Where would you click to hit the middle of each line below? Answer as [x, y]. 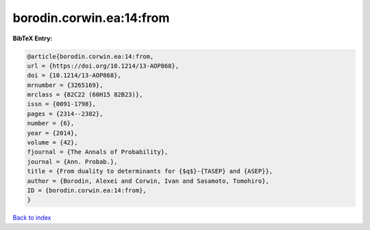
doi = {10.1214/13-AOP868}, [74, 76]
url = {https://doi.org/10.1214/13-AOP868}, [103, 66]
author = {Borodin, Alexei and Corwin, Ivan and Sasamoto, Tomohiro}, [148, 181]
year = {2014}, [52, 133]
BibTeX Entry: [33, 38]
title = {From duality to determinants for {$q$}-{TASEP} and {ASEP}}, [150, 171]
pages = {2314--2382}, [65, 114]
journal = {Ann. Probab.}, [72, 162]
